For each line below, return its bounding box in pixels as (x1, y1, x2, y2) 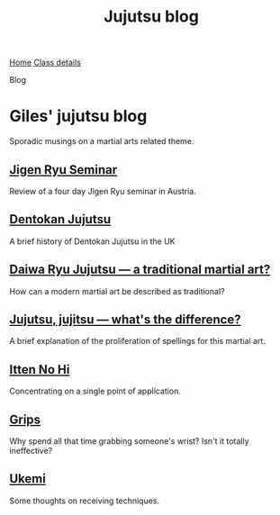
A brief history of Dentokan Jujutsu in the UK (9, 236, 176, 247)
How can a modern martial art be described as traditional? (9, 285, 225, 296)
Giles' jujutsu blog (9, 106, 148, 127)
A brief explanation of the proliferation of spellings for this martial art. (9, 336, 266, 347)
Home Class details (9, 57, 81, 68)
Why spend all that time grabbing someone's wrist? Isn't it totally (9, 436, 249, 447)
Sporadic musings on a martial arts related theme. (9, 136, 194, 147)
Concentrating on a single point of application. (9, 385, 182, 397)
